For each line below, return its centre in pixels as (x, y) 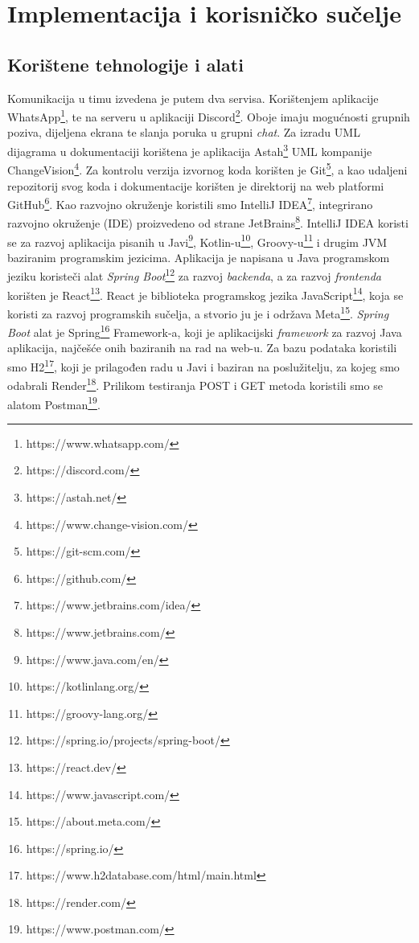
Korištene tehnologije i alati (125, 64)
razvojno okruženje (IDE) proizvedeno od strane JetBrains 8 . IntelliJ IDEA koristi (208, 222)
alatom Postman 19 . (54, 403)
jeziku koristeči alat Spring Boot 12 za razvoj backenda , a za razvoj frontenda (195, 275)
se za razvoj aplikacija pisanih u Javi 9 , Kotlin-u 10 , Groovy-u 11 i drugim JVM (197, 240)
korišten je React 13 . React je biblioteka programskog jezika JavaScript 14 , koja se (205, 293)
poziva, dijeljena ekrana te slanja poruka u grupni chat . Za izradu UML (184, 132)
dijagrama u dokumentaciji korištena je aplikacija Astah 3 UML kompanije (190, 150)
